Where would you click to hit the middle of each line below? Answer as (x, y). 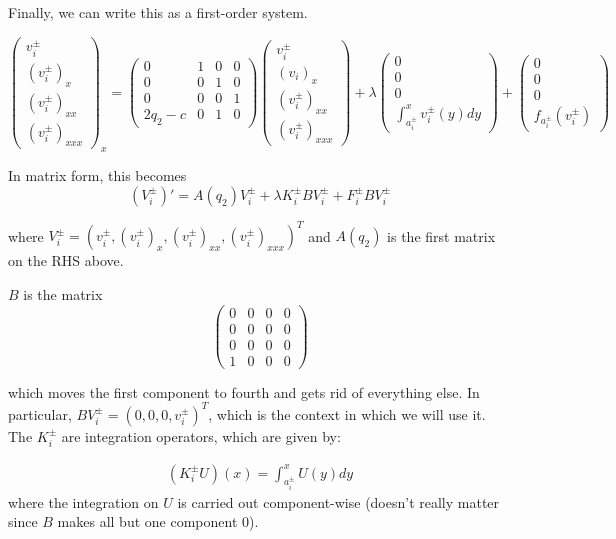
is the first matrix (441, 235)
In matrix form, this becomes (97, 175)
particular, (40, 413)
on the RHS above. (66, 260)
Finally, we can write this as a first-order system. (158, 12)
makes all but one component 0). (158, 521)
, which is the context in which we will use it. (347, 413)
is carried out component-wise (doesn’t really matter (338, 501)
